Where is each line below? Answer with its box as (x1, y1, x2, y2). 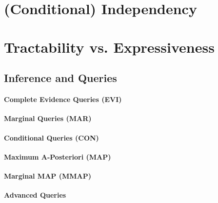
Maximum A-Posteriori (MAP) (4, 151, 111, 162)
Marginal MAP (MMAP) (4, 170, 91, 181)
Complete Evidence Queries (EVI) (4, 94, 122, 104)
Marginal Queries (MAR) (4, 113, 92, 123)
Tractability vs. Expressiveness (4, 37, 215, 57)
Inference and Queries (4, 70, 117, 85)
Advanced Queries (4, 190, 66, 200)
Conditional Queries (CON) (4, 132, 99, 142)
